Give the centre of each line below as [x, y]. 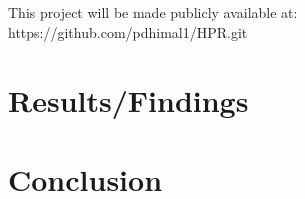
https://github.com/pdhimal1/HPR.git [128, 31]
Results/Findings [128, 100]
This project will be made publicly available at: [153, 12]
